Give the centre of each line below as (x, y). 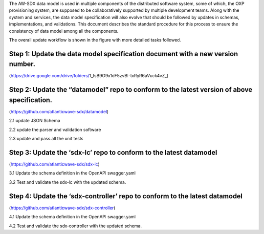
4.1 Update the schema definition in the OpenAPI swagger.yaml (72, 217)
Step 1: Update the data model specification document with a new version (123, 54)
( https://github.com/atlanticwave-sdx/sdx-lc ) (54, 164)
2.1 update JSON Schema (35, 121)
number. (22, 64)
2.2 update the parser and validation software (55, 129)
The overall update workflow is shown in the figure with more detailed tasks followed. (95, 40)
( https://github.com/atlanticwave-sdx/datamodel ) (59, 111)
